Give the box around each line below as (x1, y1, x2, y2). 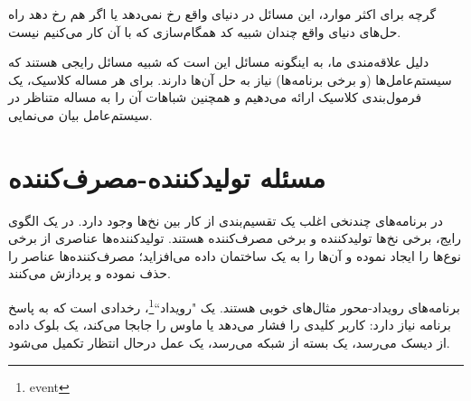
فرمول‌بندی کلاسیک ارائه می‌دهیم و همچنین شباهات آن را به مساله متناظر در (8, 88, 422, 107)
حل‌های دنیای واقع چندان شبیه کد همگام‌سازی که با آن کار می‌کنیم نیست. (8, 22, 401, 41)
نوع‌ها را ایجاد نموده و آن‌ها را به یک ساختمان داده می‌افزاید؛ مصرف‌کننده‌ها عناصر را (8, 246, 461, 265)
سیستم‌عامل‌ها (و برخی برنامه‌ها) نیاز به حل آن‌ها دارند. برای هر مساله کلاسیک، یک (8, 70, 452, 89)
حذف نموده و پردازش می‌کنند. (8, 264, 171, 283)
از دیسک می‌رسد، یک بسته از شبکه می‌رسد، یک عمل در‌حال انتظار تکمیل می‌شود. (8, 332, 450, 351)
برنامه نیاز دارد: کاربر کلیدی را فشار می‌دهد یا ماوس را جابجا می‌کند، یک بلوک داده (8, 315, 451, 334)
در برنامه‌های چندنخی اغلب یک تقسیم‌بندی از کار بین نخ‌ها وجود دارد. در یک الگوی (8, 210, 444, 229)
